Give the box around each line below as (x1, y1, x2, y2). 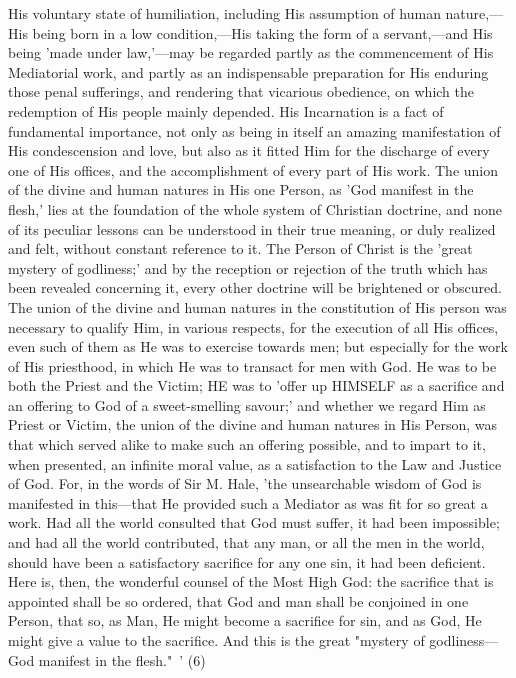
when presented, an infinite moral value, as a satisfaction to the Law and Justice (8, 453, 502, 474)
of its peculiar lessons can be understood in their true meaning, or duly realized (8, 218, 496, 239)
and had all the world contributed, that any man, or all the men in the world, (8, 532, 485, 553)
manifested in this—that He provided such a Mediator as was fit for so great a (8, 492, 488, 513)
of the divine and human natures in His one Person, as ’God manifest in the (8, 179, 474, 200)
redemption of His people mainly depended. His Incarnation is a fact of (8, 100, 444, 121)
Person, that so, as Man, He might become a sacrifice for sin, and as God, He (8, 610, 482, 631)
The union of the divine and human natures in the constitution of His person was (8, 296, 507, 317)
